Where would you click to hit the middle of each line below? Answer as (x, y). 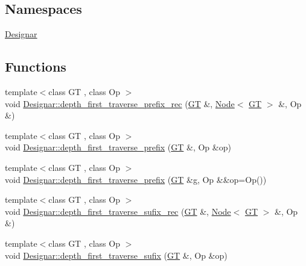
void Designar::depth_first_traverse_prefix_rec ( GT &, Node (120, 103)
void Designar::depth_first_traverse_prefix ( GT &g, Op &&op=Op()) (136, 179)
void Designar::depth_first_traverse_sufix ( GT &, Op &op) (116, 255)
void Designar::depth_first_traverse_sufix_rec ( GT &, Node (118, 211)
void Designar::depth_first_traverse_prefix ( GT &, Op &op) (118, 147)
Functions (36, 66)
